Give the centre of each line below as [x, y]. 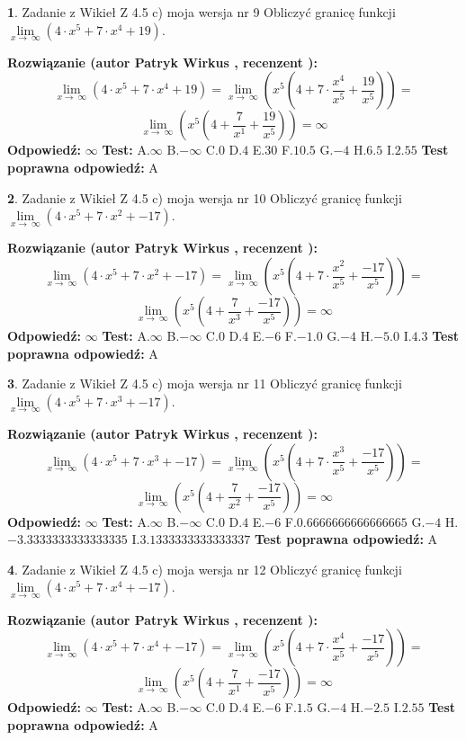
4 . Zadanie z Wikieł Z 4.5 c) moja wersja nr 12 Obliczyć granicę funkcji [205, 569]
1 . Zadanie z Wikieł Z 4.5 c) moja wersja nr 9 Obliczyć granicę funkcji [202, 12]
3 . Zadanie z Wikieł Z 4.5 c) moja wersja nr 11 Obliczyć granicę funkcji [205, 383]
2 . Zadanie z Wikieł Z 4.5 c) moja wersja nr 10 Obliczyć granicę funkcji [205, 197]
